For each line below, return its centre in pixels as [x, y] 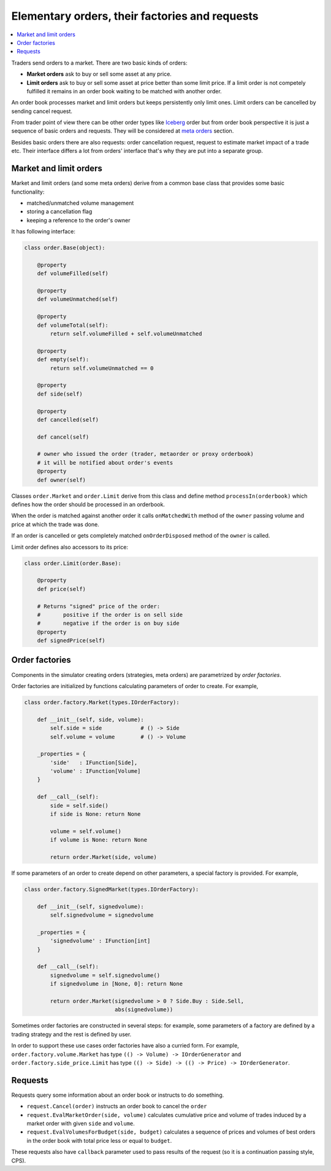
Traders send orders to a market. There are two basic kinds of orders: [99, 63]
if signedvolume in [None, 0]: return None [116, 984]
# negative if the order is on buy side [108, 623]
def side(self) [60, 394]
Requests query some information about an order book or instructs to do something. [118, 1095]
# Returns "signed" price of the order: [99, 606]
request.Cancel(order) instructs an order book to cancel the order [117, 1106]
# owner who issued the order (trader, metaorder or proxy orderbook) [146, 454]
